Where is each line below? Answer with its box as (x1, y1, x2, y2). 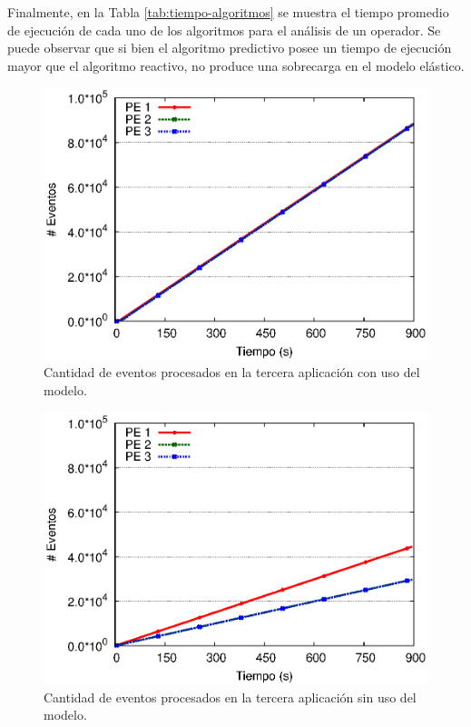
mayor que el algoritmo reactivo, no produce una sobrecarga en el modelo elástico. (7, 55, 465, 75)
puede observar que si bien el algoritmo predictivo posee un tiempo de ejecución (7, 38, 452, 57)
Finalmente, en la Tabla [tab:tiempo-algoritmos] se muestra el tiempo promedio (7, 3, 449, 21)
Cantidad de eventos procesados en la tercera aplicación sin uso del (44, 687, 417, 706)
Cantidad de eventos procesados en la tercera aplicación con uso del (44, 363, 420, 382)
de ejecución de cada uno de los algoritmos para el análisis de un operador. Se (7, 20, 441, 39)
